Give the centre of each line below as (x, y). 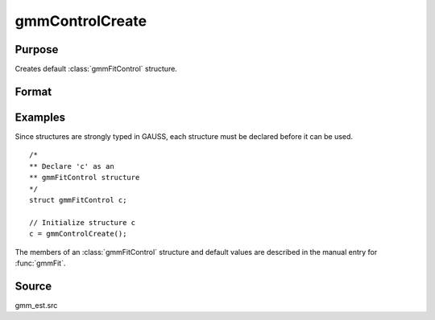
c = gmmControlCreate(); (78, 234)
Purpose (37, 49)
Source (33, 286)
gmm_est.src (36, 305)
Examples (40, 117)
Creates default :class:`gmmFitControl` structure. (96, 69)
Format (33, 91)
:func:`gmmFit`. (40, 263)
